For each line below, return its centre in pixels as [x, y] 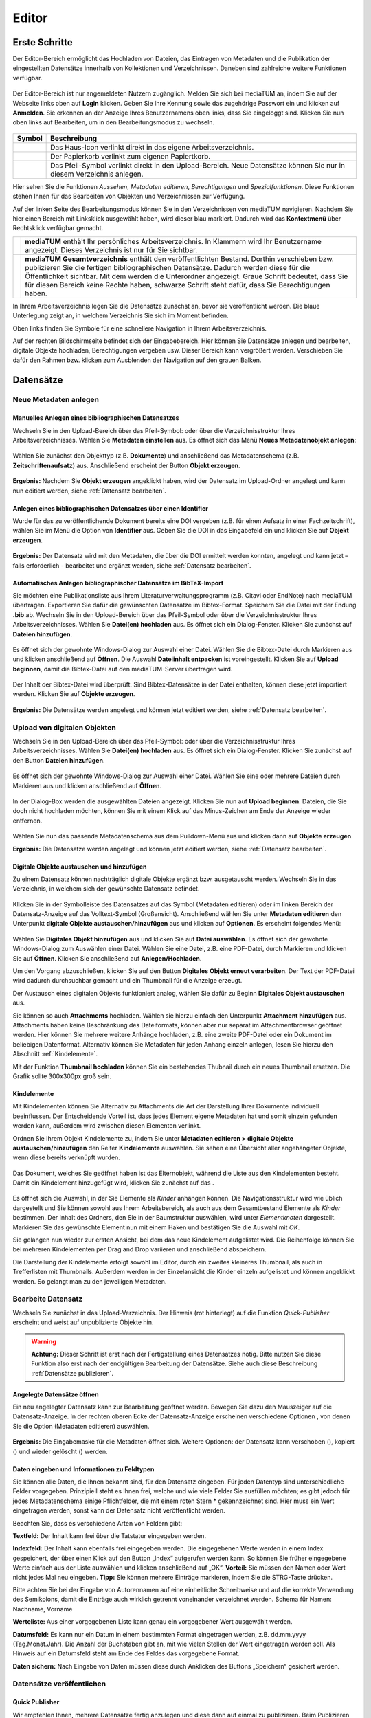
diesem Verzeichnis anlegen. [97, 174]
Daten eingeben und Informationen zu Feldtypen [83, 1469]
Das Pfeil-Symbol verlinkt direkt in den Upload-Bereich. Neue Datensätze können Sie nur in [198, 165]
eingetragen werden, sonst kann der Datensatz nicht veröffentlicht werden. [119, 1510]
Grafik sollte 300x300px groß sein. [62, 1076]
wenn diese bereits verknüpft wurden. [66, 1157]
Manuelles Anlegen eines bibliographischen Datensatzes [96, 418]
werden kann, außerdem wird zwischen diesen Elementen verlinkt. [107, 1126]
